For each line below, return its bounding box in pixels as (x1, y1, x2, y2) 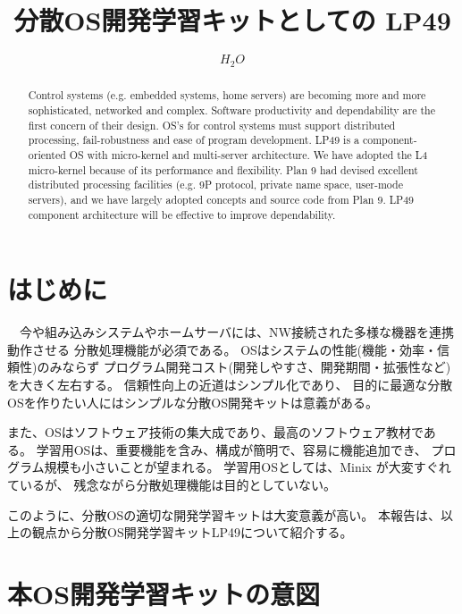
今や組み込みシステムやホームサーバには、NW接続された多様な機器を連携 (19, 323, 454, 341)
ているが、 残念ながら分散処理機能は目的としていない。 (7, 475, 336, 493)
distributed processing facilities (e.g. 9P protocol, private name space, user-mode (28, 177, 404, 192)
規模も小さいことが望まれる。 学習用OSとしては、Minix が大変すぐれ (44, 458, 451, 476)
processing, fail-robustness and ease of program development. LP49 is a (28, 132, 359, 147)
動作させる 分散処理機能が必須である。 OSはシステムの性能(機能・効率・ (7, 340, 437, 358)
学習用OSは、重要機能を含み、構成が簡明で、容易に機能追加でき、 (36, 440, 427, 458)
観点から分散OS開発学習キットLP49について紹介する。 (31, 523, 353, 542)
